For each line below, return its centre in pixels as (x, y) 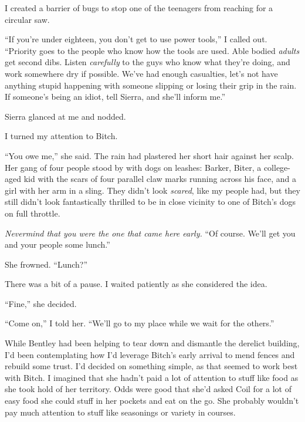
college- (277, 167)
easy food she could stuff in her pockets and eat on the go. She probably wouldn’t (152, 401)
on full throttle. (33, 213)
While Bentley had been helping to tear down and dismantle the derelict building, (152, 343)
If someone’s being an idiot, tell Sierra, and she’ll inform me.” (115, 97)
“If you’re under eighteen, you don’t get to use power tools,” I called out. (136, 39)
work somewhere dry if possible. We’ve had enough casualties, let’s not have (141, 73)
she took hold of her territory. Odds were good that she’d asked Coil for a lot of (148, 389)
